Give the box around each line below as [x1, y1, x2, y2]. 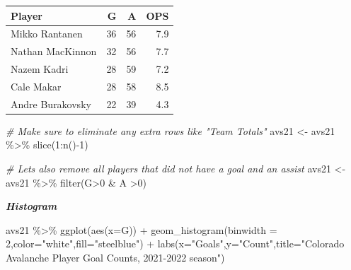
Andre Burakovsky [11, 96, 91, 111]
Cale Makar [11, 78, 62, 93]
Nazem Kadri [11, 61, 69, 76]
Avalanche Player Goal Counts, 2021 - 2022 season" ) [6, 250, 225, 264]
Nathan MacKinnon [11, 44, 97, 59]
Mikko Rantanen [11, 26, 83, 41]
